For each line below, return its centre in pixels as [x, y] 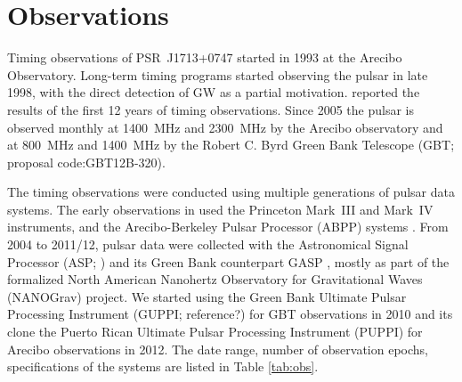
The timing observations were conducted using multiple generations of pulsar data [231, 192]
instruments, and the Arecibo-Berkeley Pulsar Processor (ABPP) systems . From [228, 227]
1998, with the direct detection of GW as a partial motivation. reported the [214, 92]
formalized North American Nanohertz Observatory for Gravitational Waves [215, 279]
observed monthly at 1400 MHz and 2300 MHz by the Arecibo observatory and [225, 127]
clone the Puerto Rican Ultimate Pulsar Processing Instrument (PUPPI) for [215, 332]
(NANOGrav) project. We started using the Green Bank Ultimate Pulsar [207, 296]
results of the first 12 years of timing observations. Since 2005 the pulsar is [211, 109]
